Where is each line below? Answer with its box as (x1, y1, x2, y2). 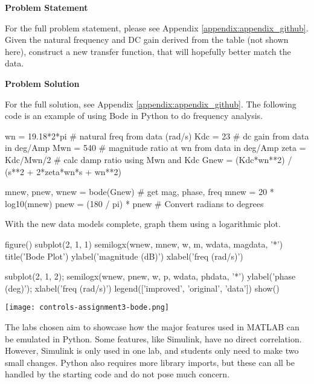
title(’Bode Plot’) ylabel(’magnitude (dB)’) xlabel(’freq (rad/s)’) (5, 249, 243, 262)
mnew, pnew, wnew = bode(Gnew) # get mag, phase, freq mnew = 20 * (5, 185, 274, 198)
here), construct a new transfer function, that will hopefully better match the (5, 45, 291, 57)
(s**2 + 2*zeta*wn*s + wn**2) (5, 165, 122, 178)
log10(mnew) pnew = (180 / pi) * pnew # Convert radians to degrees (5, 197, 264, 210)
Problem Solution (5, 77, 80, 89)
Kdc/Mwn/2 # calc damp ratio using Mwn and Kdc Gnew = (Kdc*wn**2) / (5, 153, 292, 165)
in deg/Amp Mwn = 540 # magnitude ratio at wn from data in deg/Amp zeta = (5, 141, 306, 154)
